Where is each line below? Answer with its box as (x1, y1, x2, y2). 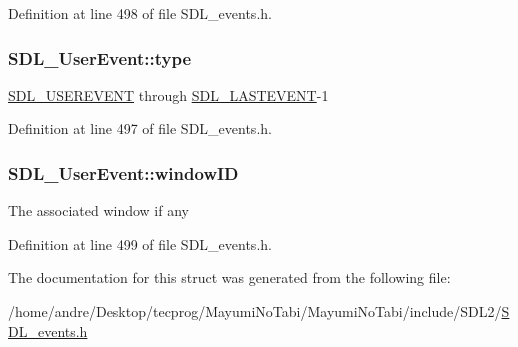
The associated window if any (8, 200, 189, 221)
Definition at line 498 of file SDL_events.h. (8, 3, 272, 23)
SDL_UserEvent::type (8, 45, 192, 70)
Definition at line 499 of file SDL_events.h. (8, 233, 272, 254)
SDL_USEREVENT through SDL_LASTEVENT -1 (8, 84, 329, 105)
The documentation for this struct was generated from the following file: (8, 267, 451, 288)
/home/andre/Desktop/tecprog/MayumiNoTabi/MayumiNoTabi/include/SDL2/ (8, 301, 502, 321)
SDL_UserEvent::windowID (8, 160, 239, 185)
